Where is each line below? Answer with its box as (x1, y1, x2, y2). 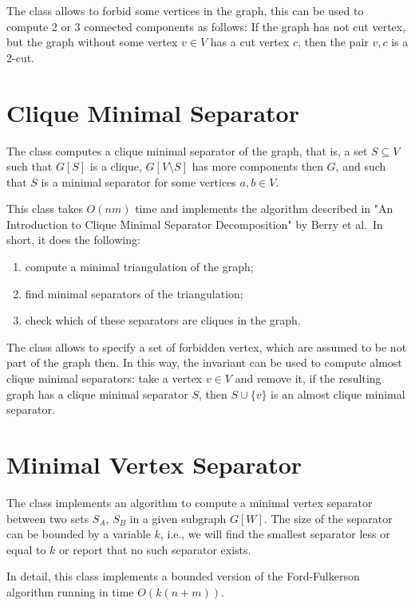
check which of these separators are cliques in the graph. (25, 312, 301, 329)
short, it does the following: (6, 231, 140, 248)
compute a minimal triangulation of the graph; (25, 258, 254, 275)
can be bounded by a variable (6, 525, 151, 542)
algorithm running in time (6, 583, 134, 600)
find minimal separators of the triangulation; (25, 285, 243, 301)
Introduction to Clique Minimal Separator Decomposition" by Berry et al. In (6, 215, 383, 232)
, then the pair (298, 33, 369, 50)
